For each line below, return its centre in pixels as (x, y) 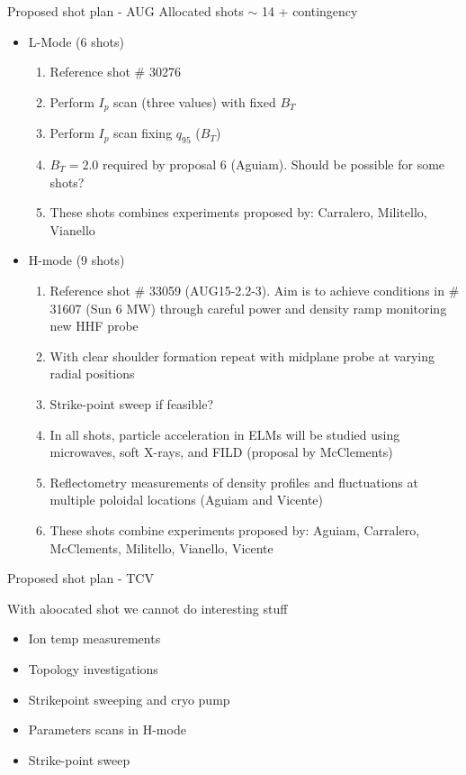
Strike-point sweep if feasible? (132, 403)
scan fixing (143, 133)
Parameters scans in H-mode (107, 729)
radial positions (92, 374)
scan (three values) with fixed (195, 101)
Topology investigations (93, 668)
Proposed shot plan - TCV (81, 578)
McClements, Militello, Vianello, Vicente (161, 547)
